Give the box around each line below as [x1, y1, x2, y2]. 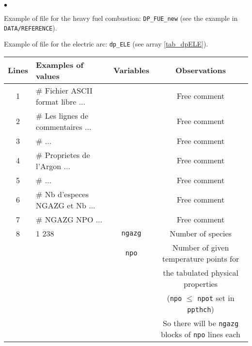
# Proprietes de [36, 149, 90, 160]
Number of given [172, 241, 229, 253]
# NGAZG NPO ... [36, 213, 103, 225]
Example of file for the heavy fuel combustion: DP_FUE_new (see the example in [4, 13, 238, 23]
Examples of [36, 59, 84, 70]
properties [184, 278, 218, 289]
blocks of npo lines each [161, 328, 240, 340]
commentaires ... [36, 121, 92, 132]
